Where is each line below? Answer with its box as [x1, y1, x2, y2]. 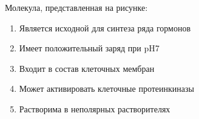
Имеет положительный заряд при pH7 [19, 42, 160, 54]
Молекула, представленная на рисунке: [5, 1, 148, 13]
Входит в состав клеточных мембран [19, 62, 155, 74]
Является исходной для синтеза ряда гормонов [19, 21, 191, 34]
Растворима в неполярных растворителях [19, 102, 170, 115]
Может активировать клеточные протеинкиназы [19, 82, 194, 95]
